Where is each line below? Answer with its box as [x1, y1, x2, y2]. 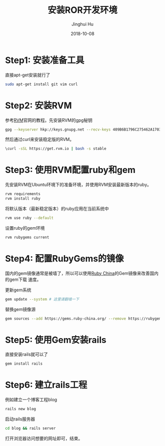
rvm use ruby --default [5, 215, 54, 220]
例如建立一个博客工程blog [5, 397, 57, 403]
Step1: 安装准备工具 [5, 55, 84, 66]
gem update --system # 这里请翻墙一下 [5, 297, 80, 302]
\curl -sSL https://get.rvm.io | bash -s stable [5, 146, 107, 151]
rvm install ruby [5, 196, 41, 201]
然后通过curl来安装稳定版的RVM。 [5, 137, 75, 142]
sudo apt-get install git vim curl [5, 82, 78, 87]
